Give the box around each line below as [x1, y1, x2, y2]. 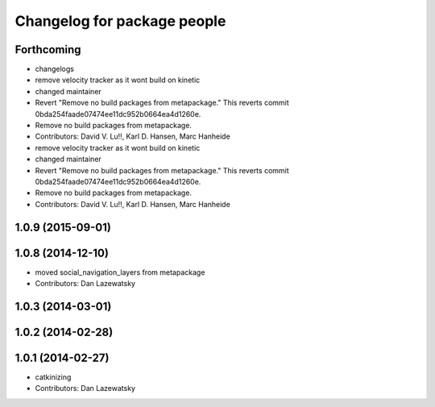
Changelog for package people [14, 12, 226, 30]
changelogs [35, 64, 74, 74]
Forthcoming [14, 43, 81, 56]
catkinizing [35, 372, 72, 382]
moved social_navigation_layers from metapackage [35, 267, 205, 277]
